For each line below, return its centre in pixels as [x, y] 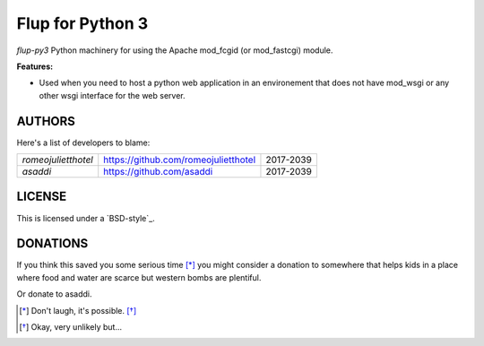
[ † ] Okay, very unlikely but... [71, 327]
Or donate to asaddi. [55, 294]
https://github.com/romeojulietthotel [180, 160]
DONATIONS [52, 243]
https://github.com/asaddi [158, 172]
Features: [35, 66]
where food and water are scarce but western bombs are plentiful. [139, 277]
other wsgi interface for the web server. [112, 95]
